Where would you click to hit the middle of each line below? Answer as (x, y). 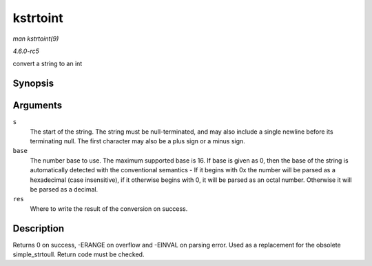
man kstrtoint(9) (36, 39)
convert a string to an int (48, 64)
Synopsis (33, 84)
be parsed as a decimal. (64, 189)
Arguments (38, 106)
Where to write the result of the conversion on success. (109, 208)
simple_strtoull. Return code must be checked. (79, 254)
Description (39, 228)
